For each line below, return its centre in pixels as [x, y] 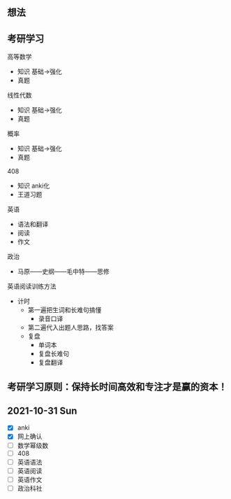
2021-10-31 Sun [42, 410]
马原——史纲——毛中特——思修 [63, 272]
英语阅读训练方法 [32, 286]
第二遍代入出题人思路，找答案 [70, 328]
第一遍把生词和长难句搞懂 [65, 310]
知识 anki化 [33, 186]
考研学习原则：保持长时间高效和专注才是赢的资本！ [117, 387]
